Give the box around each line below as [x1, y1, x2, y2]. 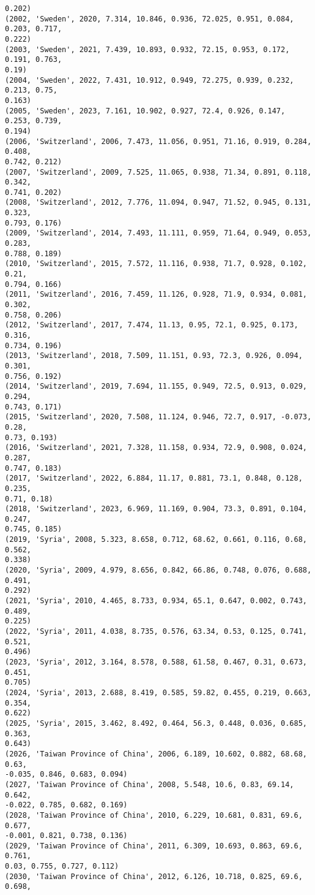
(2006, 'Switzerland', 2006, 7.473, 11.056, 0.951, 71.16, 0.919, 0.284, [5, 137, 312, 146]
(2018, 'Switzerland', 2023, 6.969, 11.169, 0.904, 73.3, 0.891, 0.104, [5, 505, 307, 514]
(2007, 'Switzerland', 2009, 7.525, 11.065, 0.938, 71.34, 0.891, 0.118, [5, 167, 312, 177]
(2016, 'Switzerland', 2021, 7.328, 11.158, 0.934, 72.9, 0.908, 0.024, [5, 443, 307, 452]
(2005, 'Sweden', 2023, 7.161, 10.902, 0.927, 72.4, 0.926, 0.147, [5, 106, 286, 115]
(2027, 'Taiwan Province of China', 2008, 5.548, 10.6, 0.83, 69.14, [5, 780, 294, 789]
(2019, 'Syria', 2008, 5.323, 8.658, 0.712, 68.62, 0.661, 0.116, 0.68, [5, 535, 307, 544]
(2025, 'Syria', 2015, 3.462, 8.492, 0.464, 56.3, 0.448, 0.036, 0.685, [5, 718, 307, 728]
